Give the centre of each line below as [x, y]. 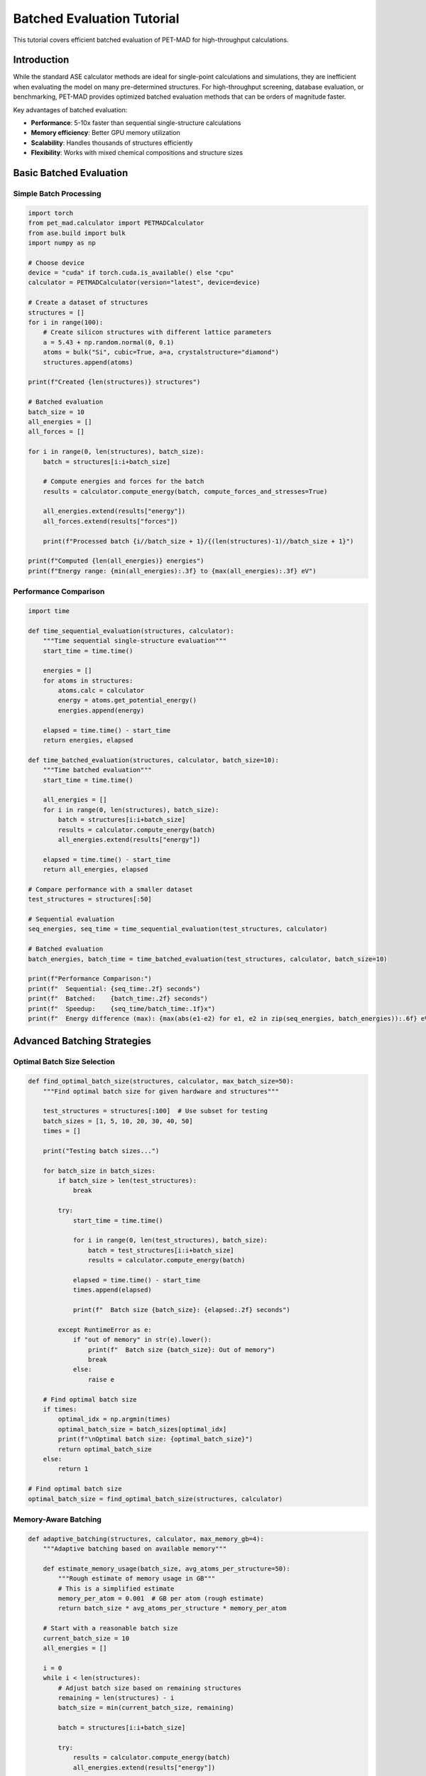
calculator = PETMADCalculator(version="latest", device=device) [144, 283]
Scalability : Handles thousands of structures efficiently [112, 143]
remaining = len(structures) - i [116, 1698]
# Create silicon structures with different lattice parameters [157, 332]
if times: [60, 1409]
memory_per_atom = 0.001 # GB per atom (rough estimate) [161, 1599]
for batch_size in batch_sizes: [99, 1171]
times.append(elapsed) [112, 1290]
